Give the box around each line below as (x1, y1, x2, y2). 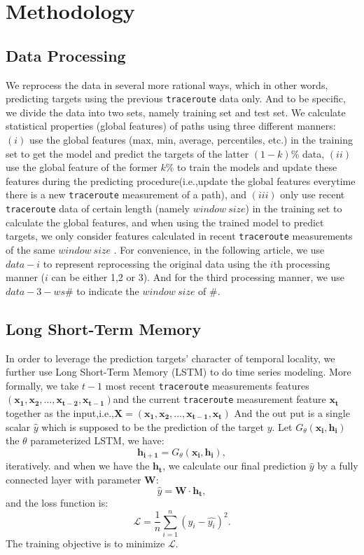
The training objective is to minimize (6, 535, 165, 550)
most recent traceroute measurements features (105, 378, 309, 392)
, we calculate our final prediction (162, 458, 307, 473)
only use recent (280, 187, 345, 202)
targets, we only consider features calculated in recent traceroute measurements (6, 228, 353, 243)
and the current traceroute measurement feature (113, 392, 326, 406)
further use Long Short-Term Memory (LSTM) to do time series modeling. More (6, 364, 351, 379)
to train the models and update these (177, 160, 337, 174)
